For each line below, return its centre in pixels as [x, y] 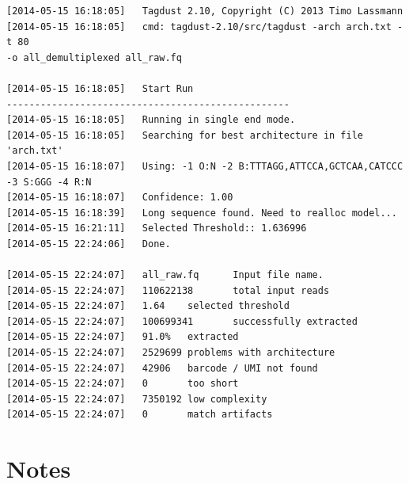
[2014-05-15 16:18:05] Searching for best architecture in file [185, 135]
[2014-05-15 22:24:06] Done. [89, 244]
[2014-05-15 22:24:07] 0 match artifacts [140, 415]
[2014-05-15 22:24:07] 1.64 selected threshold [148, 306]
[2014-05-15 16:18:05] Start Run [100, 88]
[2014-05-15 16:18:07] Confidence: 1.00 [120, 198]
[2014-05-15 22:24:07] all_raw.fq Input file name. [165, 275]
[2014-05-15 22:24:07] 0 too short [123, 384]
